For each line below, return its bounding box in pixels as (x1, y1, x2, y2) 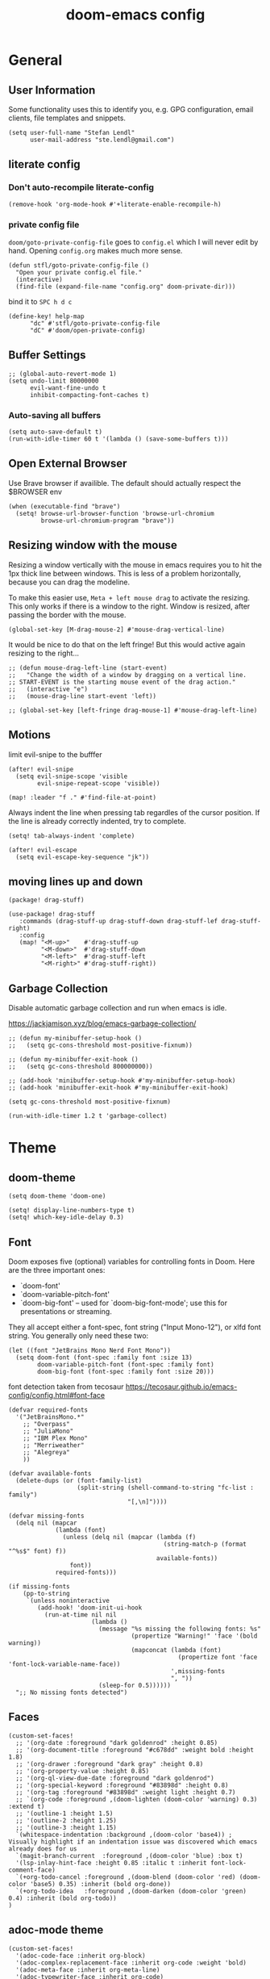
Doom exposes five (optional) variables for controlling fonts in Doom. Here (8, 1257, 255, 1266)
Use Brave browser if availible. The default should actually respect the (8, 478, 242, 487)
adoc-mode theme (8, 1923, 104, 1937)
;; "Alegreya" (23, 1448, 70, 1456)
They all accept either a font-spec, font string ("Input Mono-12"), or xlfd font (8, 1322, 262, 1332)
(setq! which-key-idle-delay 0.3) (8, 1213, 125, 1222)
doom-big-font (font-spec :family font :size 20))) (37, 1367, 215, 1375)
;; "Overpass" (23, 1420, 70, 1428)
